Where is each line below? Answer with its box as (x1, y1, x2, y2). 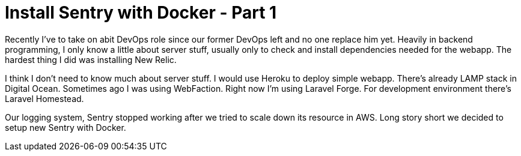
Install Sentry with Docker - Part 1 (5, 2, 277, 23)
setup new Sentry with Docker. (5, 122, 126, 133)
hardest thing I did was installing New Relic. (5, 54, 177, 65)
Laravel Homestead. (5, 93, 84, 104)
